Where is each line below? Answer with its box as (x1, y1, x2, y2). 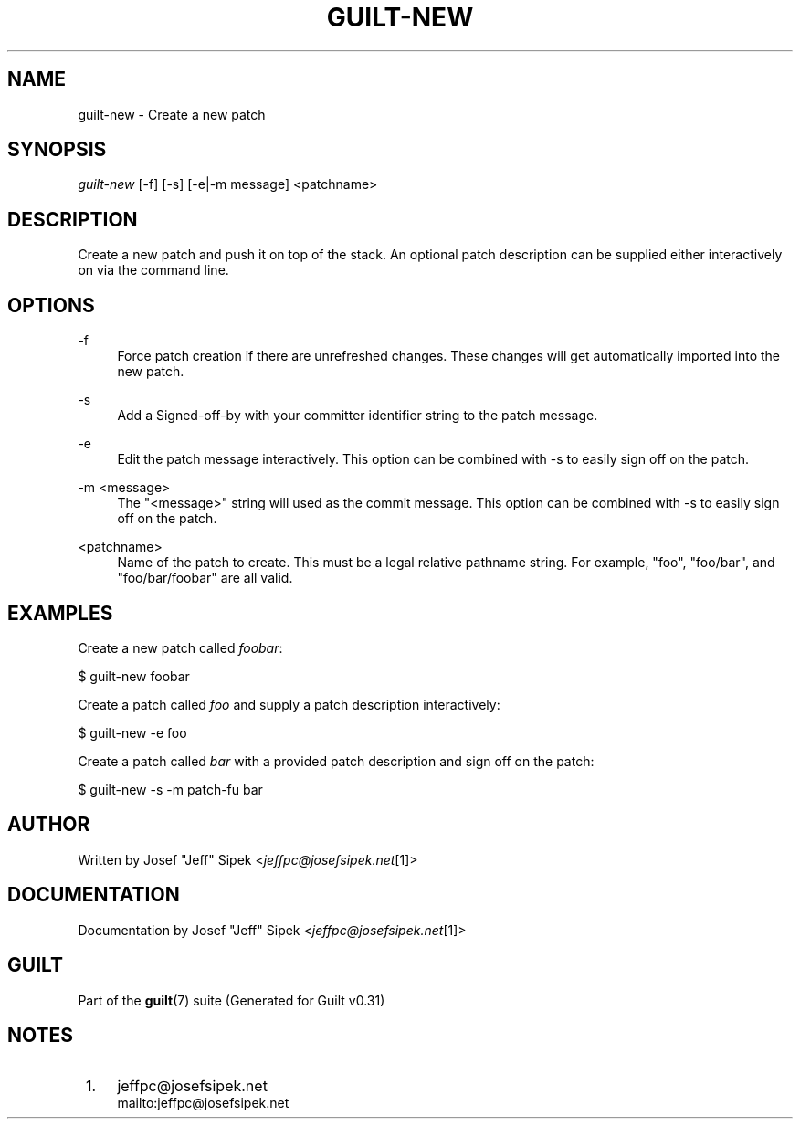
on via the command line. (78, 262, 229, 279)
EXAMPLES (7, 601, 113, 625)
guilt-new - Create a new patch (78, 106, 266, 122)
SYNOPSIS (7, 138, 107, 162)
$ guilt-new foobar (78, 668, 190, 684)
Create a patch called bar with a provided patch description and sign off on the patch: (78, 752, 595, 769)
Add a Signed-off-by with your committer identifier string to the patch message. (117, 407, 598, 424)
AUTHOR (7, 813, 90, 837)
